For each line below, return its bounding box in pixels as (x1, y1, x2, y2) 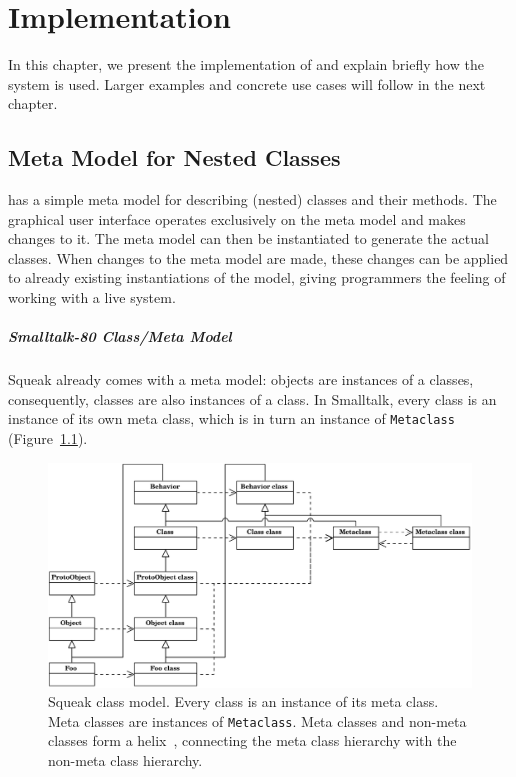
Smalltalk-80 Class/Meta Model (8, 326, 232, 347)
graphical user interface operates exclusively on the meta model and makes (8, 208, 466, 229)
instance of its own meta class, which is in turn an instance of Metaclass (8, 408, 455, 429)
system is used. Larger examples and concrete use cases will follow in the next (8, 73, 486, 94)
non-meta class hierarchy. (48, 749, 203, 770)
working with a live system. (8, 287, 176, 308)
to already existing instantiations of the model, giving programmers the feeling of (8, 267, 506, 288)
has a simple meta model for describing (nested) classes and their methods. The (8, 189, 497, 210)
